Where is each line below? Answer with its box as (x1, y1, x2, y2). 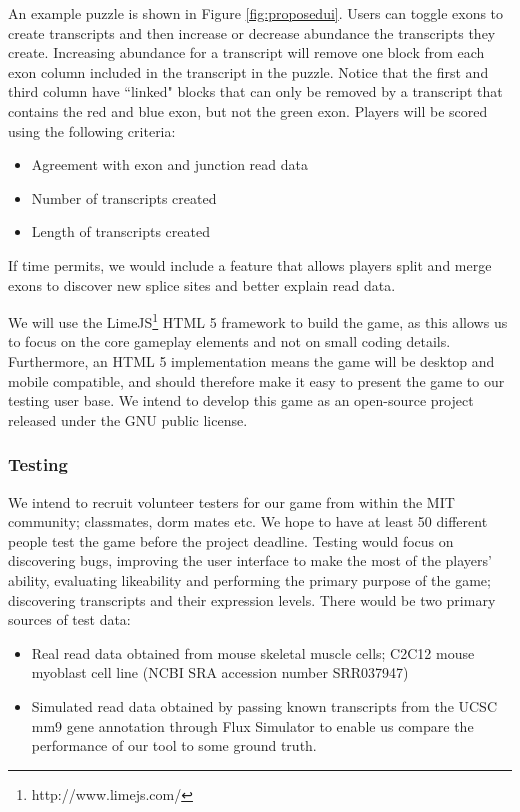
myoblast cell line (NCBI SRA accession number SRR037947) (31, 662, 409, 683)
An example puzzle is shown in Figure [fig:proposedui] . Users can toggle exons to (8, 3, 504, 23)
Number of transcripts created (31, 187, 217, 208)
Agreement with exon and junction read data (31, 154, 309, 175)
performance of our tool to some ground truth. (31, 735, 317, 756)
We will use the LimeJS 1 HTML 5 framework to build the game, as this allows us (8, 309, 508, 332)
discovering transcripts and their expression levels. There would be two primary (8, 589, 496, 610)
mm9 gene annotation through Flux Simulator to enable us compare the (31, 715, 474, 736)
